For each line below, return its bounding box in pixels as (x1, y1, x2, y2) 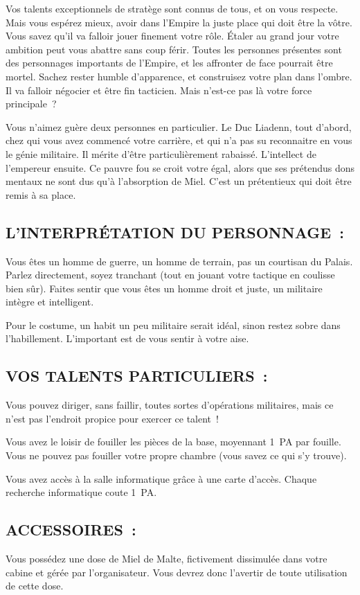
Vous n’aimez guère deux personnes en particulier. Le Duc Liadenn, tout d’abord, (6, 119, 352, 134)
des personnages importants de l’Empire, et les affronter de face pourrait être (6, 55, 333, 70)
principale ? (6, 96, 57, 111)
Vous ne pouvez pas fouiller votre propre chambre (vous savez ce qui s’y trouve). (6, 448, 347, 463)
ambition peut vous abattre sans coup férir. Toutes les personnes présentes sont (6, 42, 342, 56)
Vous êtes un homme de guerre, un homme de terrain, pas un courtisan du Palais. (6, 254, 353, 268)
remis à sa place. (6, 187, 76, 202)
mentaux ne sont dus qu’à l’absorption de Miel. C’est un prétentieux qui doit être (6, 174, 352, 188)
